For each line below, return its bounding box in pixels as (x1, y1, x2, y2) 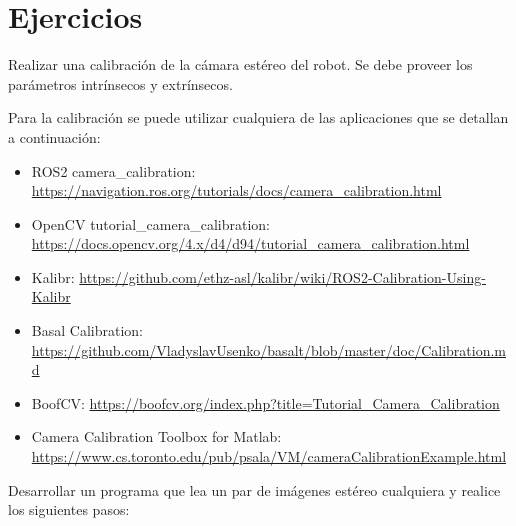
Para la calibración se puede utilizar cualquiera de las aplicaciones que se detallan (8, 107, 509, 128)
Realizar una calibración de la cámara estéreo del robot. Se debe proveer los (8, 54, 473, 75)
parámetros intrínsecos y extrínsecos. (8, 73, 233, 94)
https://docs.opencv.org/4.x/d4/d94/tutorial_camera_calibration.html (31, 233, 470, 254)
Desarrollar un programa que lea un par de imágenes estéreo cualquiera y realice (8, 479, 501, 500)
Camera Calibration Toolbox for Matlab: (31, 426, 282, 447)
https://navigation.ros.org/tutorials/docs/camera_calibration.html (31, 180, 442, 201)
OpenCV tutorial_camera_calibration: (31, 213, 270, 234)
